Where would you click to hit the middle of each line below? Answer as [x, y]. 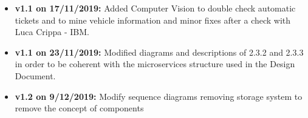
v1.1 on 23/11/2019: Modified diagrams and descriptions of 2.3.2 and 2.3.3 [159, 52]
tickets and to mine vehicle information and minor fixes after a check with [153, 20]
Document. [35, 75]
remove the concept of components [79, 108]
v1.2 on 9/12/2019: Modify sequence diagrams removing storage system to [159, 96]
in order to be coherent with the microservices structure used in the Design [155, 64]
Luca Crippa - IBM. [52, 32]
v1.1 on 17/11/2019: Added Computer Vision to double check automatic [155, 8]
